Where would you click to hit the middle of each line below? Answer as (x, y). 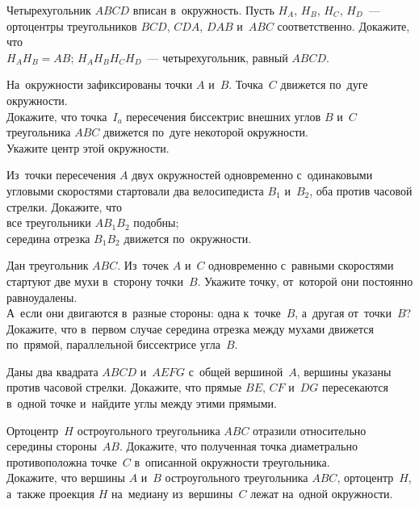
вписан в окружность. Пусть (203, 10)
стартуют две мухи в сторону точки (95, 281)
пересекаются (355, 387)
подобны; (156, 222)
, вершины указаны (344, 371)
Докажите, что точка (57, 116)
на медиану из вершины (172, 494)
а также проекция (50, 494)
